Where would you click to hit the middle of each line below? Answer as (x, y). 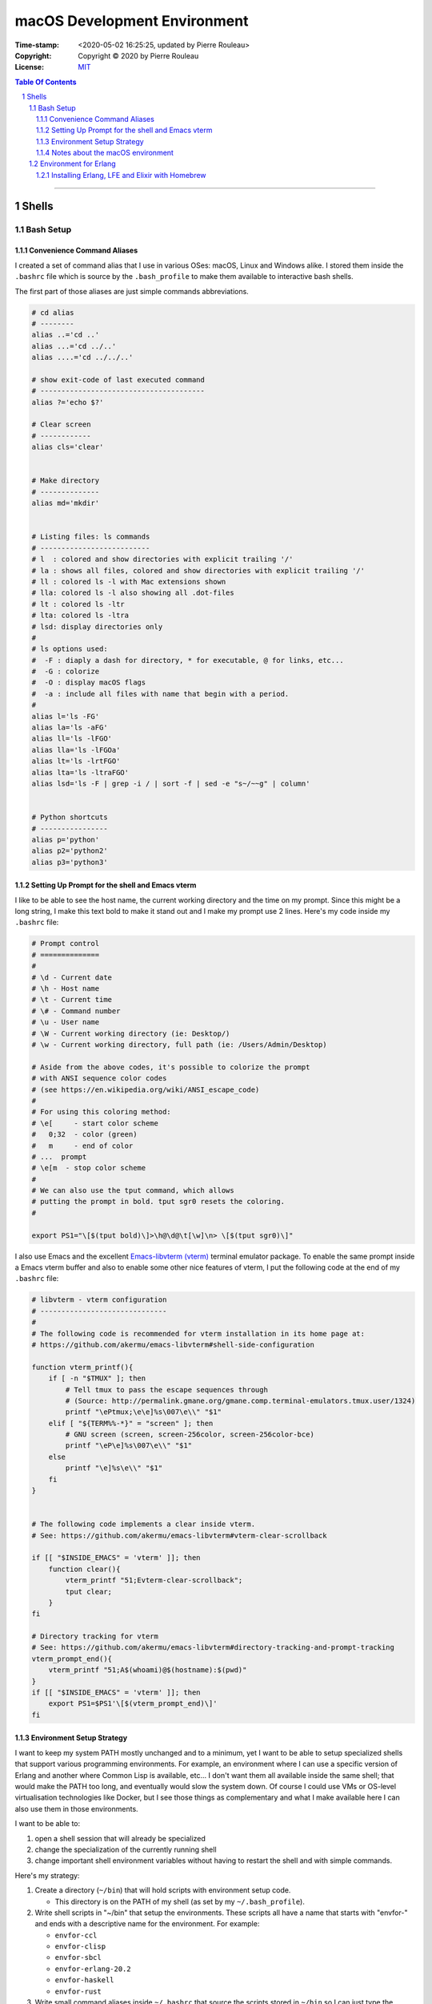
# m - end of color (82, 1145)
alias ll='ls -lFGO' (72, 739)
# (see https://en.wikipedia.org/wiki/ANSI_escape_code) (146, 1089)
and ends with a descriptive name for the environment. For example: (147, 1924)
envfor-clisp (80, 1947)
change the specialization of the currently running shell (126, 1849)
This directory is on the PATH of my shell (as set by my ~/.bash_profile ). (180, 1901)
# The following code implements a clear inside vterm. (144, 1524)
